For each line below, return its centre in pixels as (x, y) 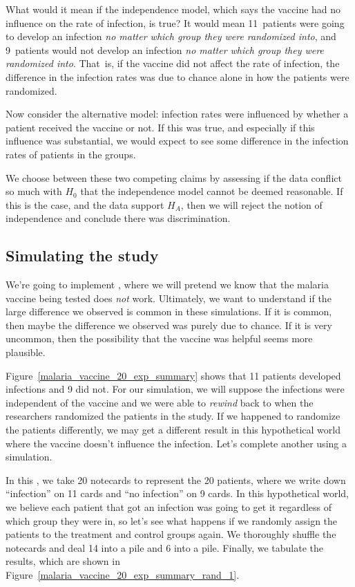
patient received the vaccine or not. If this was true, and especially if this (160, 127)
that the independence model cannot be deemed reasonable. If (212, 191)
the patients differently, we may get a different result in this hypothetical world (173, 430)
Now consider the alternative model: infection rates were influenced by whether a (177, 114)
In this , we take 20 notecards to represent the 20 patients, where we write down (176, 479)
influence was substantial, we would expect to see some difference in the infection (177, 141)
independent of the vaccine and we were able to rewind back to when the (160, 402)
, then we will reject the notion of (251, 204)
